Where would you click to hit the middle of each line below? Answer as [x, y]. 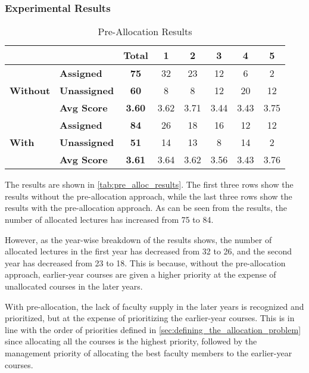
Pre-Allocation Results [145, 32]
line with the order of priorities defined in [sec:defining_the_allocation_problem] [153, 329]
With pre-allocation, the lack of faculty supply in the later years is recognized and [154, 306]
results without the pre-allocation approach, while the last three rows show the [149, 196]
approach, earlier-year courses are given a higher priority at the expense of [141, 274]
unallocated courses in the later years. [74, 286]
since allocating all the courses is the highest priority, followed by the [131, 341]
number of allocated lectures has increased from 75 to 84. [109, 219]
